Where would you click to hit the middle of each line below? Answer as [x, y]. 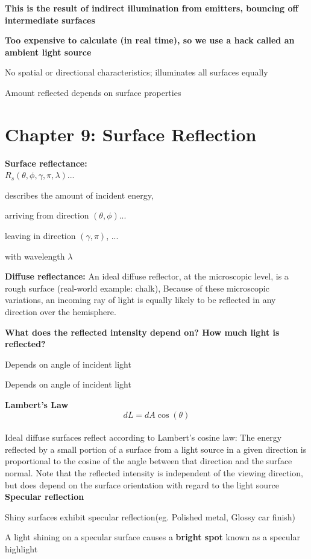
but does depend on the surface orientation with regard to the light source [142, 484]
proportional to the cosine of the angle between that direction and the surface [149, 461]
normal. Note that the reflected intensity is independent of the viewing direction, [154, 472]
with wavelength [35, 256]
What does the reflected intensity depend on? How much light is [142, 332]
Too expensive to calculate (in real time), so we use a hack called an [150, 40]
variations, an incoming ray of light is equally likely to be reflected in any [140, 300]
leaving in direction [40, 236]
